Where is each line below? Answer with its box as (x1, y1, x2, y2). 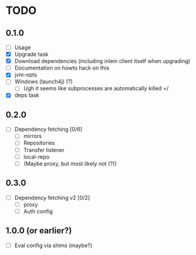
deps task (14, 91, 39, 99)
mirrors (23, 133, 42, 140)
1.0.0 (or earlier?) (5, 225, 72, 236)
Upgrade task (14, 51, 49, 58)
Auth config (23, 207, 53, 215)
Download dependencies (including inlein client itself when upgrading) (14, 58, 191, 65)
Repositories (23, 139, 55, 147)
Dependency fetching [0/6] (14, 125, 83, 133)
